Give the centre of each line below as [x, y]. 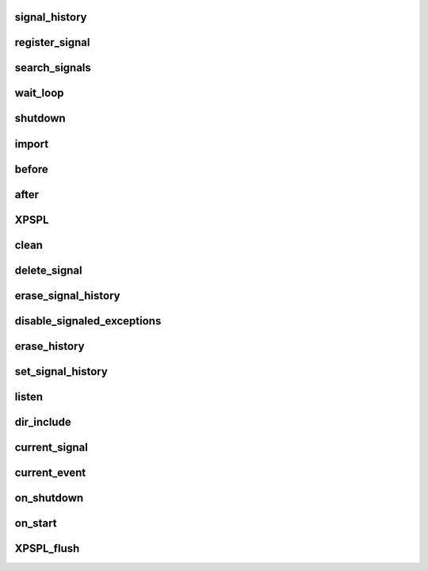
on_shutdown [49, 498]
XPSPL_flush [47, 548]
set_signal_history [61, 372]
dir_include [43, 422]
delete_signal [48, 270]
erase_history [50, 346]
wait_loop [39, 93]
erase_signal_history [67, 295]
